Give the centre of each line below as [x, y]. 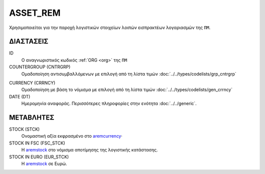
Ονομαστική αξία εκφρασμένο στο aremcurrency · [72, 136]
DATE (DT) [20, 96]
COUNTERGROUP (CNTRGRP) [40, 67]
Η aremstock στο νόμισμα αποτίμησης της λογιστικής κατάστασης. [90, 150]
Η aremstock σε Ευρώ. [44, 164]
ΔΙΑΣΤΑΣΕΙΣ [29, 42]
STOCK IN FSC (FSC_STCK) [37, 143]
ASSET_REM [35, 13]
